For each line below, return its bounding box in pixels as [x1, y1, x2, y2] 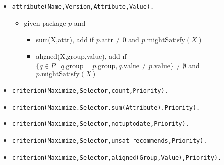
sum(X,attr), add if [36, 34, 94, 45]
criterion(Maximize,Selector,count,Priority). [12, 87, 168, 95]
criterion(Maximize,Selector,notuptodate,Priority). [12, 120, 189, 128]
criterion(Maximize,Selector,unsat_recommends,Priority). [12, 137, 207, 144]
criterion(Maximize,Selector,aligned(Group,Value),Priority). [12, 154, 222, 161]
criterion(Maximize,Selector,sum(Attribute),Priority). [12, 104, 200, 111]
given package [24, 17, 66, 28]
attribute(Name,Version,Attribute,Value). [12, 3, 154, 10]
